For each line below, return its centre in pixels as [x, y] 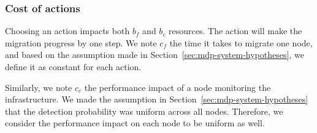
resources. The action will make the [235, 31]
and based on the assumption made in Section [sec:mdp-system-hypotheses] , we [155, 55]
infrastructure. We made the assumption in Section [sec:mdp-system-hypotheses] [157, 99]
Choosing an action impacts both [67, 31]
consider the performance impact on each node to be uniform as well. [135, 123]
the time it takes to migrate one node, [241, 42]
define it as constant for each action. [73, 66]
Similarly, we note [39, 87]
